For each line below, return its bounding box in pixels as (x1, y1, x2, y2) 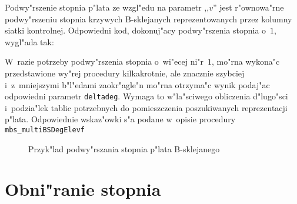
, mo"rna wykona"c (212, 55, 280, 68)
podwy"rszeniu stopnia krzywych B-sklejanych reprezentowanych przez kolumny (5, 12, 292, 25)
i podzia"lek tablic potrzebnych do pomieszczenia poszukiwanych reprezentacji (5, 101, 288, 113)
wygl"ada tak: (5, 35, 54, 48)
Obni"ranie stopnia (5, 177, 161, 201)
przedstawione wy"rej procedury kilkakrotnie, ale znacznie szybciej (5, 66, 245, 79)
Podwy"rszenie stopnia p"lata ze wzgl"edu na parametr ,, (5, 1, 209, 13)
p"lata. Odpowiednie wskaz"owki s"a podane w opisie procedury (5, 113, 236, 125)
